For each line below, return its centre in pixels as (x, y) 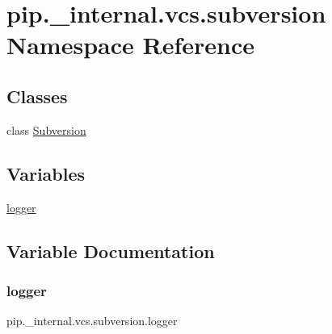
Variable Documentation (111, 250)
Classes (37, 96)
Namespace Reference (130, 45)
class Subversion (46, 129)
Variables (46, 173)
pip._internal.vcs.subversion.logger (92, 321)
